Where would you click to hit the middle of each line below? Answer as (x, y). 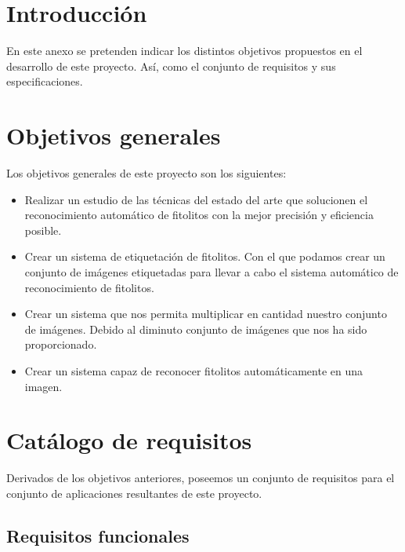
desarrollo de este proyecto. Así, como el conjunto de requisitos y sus (171, 66)
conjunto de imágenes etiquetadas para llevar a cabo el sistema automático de (212, 272)
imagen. (43, 386)
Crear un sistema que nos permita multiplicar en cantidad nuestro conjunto (206, 314)
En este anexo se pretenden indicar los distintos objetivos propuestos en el (184, 51)
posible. (43, 230)
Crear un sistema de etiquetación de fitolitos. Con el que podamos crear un (205, 256)
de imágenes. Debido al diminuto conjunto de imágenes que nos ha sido (196, 329)
